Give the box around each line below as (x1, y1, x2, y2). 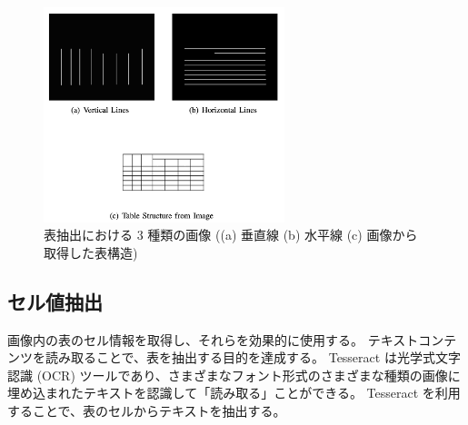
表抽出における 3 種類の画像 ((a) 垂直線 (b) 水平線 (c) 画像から (44, 225, 418, 244)
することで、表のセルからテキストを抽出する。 (7, 400, 286, 420)
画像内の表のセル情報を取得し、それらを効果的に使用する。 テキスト (7, 330, 419, 349)
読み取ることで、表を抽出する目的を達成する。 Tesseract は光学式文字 (45, 348, 461, 367)
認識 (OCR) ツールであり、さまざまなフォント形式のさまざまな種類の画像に (7, 365, 461, 384)
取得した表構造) (44, 242, 138, 262)
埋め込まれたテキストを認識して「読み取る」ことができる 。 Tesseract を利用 (7, 383, 461, 402)
